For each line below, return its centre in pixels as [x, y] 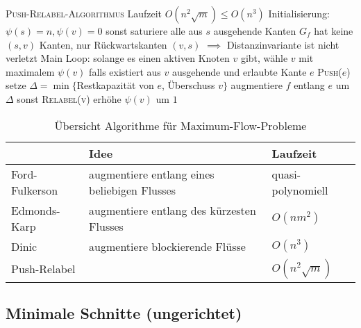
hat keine [334, 31]
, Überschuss [188, 85]
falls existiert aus [125, 71]
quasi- [286, 174]
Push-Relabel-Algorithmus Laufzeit [84, 13]
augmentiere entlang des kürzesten [173, 210]
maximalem [30, 71]
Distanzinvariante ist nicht [283, 44]
